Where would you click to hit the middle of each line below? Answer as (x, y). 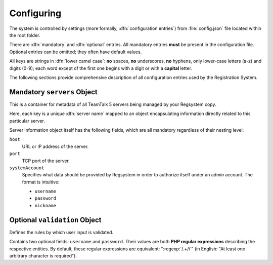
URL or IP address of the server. (55, 146)
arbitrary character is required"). (43, 255)
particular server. (27, 121)
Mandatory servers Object (54, 92)
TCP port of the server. (46, 161)
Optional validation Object (55, 220)
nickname (45, 205)
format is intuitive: (41, 182)
